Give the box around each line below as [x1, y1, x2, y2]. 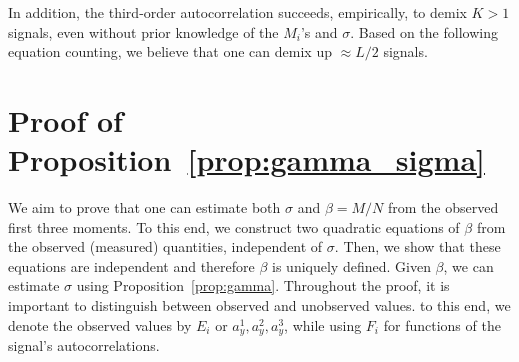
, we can [443, 255, 494, 276]
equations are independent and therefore [8, 255, 255, 276]
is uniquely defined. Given [272, 255, 431, 276]
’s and [300, 21, 338, 42]
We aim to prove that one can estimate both [8, 197, 281, 218]
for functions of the [383, 314, 501, 335]
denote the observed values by [8, 314, 192, 335]
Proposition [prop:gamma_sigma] [8, 139, 486, 180]
